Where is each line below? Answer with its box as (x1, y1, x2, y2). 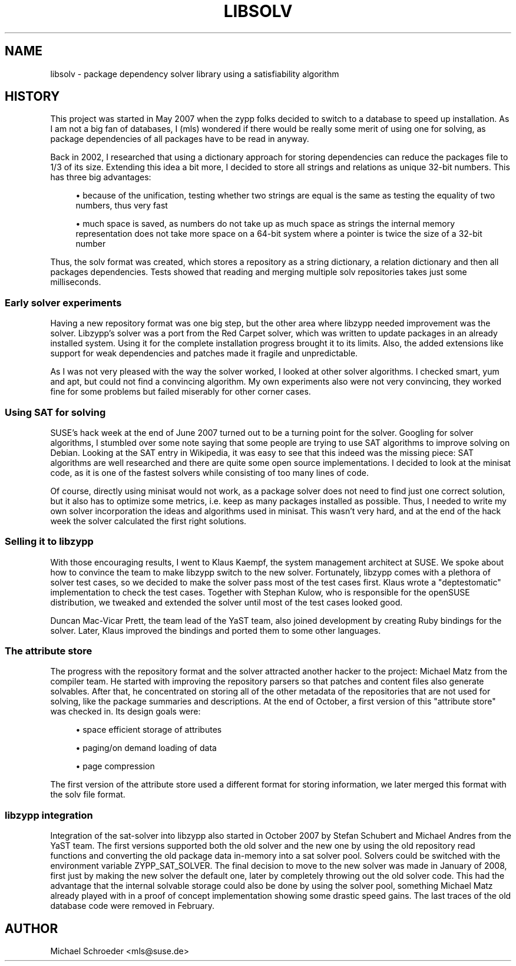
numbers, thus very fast (75, 200, 168, 211)
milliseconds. (50, 277, 101, 287)
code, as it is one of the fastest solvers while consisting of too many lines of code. (50, 467, 369, 478)
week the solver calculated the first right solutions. (50, 515, 247, 526)
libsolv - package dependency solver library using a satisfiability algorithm (50, 68, 339, 79)
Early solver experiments (5, 296, 122, 309)
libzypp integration (5, 809, 93, 821)
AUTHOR (5, 921, 58, 936)
